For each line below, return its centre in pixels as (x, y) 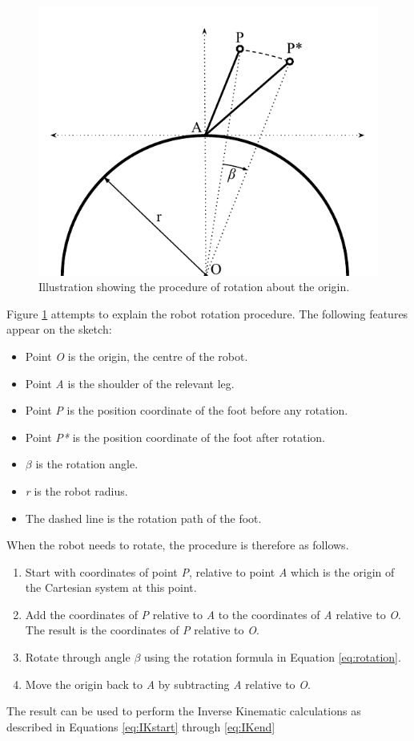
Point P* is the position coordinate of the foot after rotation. (175, 437)
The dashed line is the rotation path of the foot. (143, 518)
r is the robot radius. (76, 490)
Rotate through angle (78, 657)
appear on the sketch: (59, 329)
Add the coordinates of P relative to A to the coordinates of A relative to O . (213, 614)
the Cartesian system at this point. (111, 587)
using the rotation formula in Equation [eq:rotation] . (272, 657)
